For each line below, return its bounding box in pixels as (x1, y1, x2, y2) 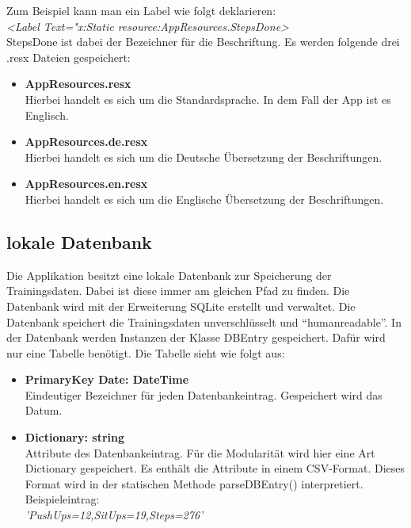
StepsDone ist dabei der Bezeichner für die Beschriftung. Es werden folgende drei (6, 33, 400, 50)
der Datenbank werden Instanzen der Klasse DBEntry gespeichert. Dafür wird (6, 329, 386, 346)
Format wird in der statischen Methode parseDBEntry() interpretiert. (25, 475, 363, 492)
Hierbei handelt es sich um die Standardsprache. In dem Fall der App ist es (25, 90, 391, 107)
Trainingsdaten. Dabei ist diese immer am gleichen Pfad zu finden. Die (6, 282, 350, 299)
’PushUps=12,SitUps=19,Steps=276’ (25, 507, 204, 523)
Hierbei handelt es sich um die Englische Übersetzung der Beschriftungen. (25, 190, 384, 207)
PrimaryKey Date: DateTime (25, 371, 189, 388)
